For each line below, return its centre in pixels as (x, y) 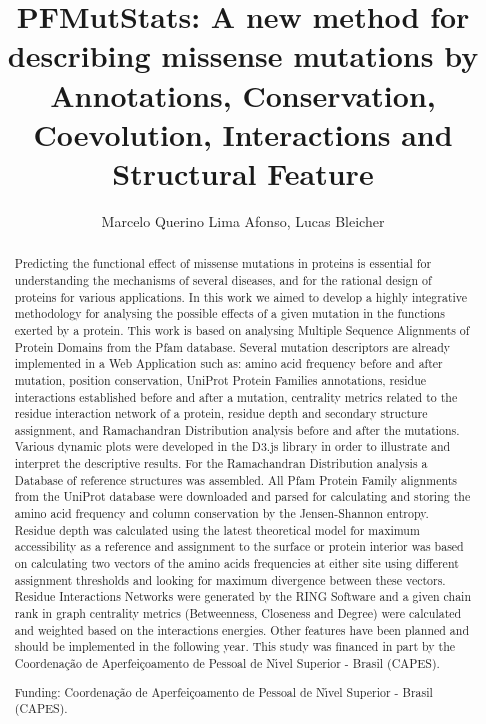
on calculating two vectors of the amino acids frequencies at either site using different (236, 563)
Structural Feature (243, 172)
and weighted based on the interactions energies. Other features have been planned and (242, 629)
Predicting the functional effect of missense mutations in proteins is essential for (223, 263)
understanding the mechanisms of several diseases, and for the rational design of (223, 279)
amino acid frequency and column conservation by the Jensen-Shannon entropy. (221, 513)
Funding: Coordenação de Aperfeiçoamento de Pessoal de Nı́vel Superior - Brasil (223, 691)
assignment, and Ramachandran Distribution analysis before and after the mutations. (237, 429)
